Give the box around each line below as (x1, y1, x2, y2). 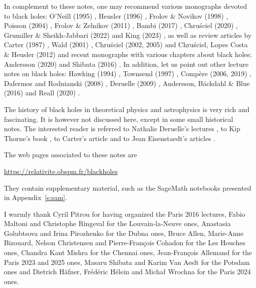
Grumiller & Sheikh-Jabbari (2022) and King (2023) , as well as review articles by (4, 29, 252, 40)
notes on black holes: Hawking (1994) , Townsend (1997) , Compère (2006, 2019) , (4, 68, 252, 79)
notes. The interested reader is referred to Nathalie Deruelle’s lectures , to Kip (4, 123, 240, 134)
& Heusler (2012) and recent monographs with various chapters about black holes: (4, 49, 252, 59)
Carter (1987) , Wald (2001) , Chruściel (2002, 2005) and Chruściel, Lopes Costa (4, 39, 248, 50)
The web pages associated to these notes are (4, 149, 137, 160)
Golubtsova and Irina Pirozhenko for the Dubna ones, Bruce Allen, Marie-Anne (4, 228, 244, 238)
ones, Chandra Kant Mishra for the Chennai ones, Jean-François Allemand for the (4, 247, 252, 258)
